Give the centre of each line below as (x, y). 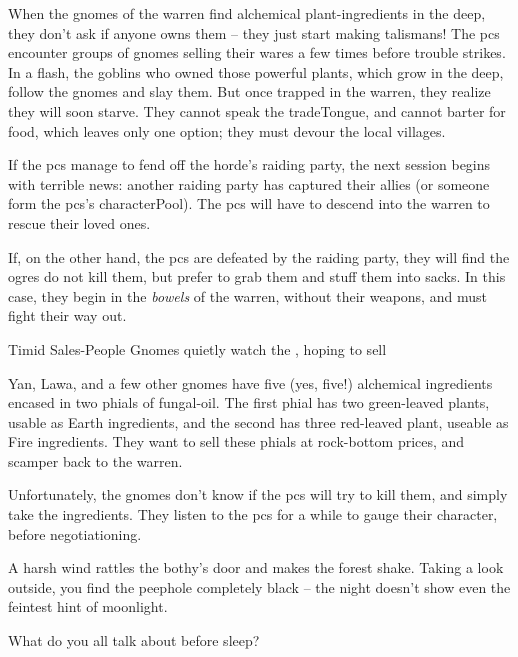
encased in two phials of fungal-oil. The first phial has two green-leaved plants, (249, 402)
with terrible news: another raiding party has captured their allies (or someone (249, 183)
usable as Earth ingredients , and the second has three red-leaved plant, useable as (258, 421)
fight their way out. (67, 315)
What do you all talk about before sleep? (134, 640)
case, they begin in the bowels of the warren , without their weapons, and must (247, 295)
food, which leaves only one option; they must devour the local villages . (227, 130)
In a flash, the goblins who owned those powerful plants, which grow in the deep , (256, 71)
